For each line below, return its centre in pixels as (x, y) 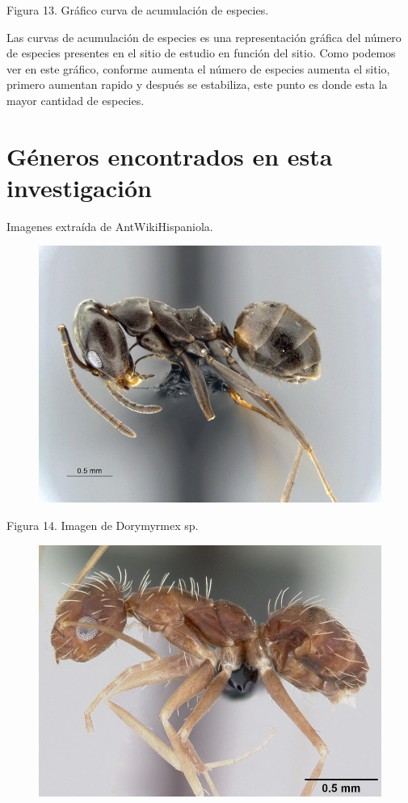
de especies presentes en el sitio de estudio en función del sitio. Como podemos (201, 53)
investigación (79, 187)
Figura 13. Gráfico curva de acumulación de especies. (138, 10)
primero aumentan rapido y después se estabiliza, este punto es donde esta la (197, 84)
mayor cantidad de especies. (76, 100)
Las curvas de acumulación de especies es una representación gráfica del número (204, 37)
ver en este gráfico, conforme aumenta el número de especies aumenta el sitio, (198, 68)
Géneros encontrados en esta (170, 156)
